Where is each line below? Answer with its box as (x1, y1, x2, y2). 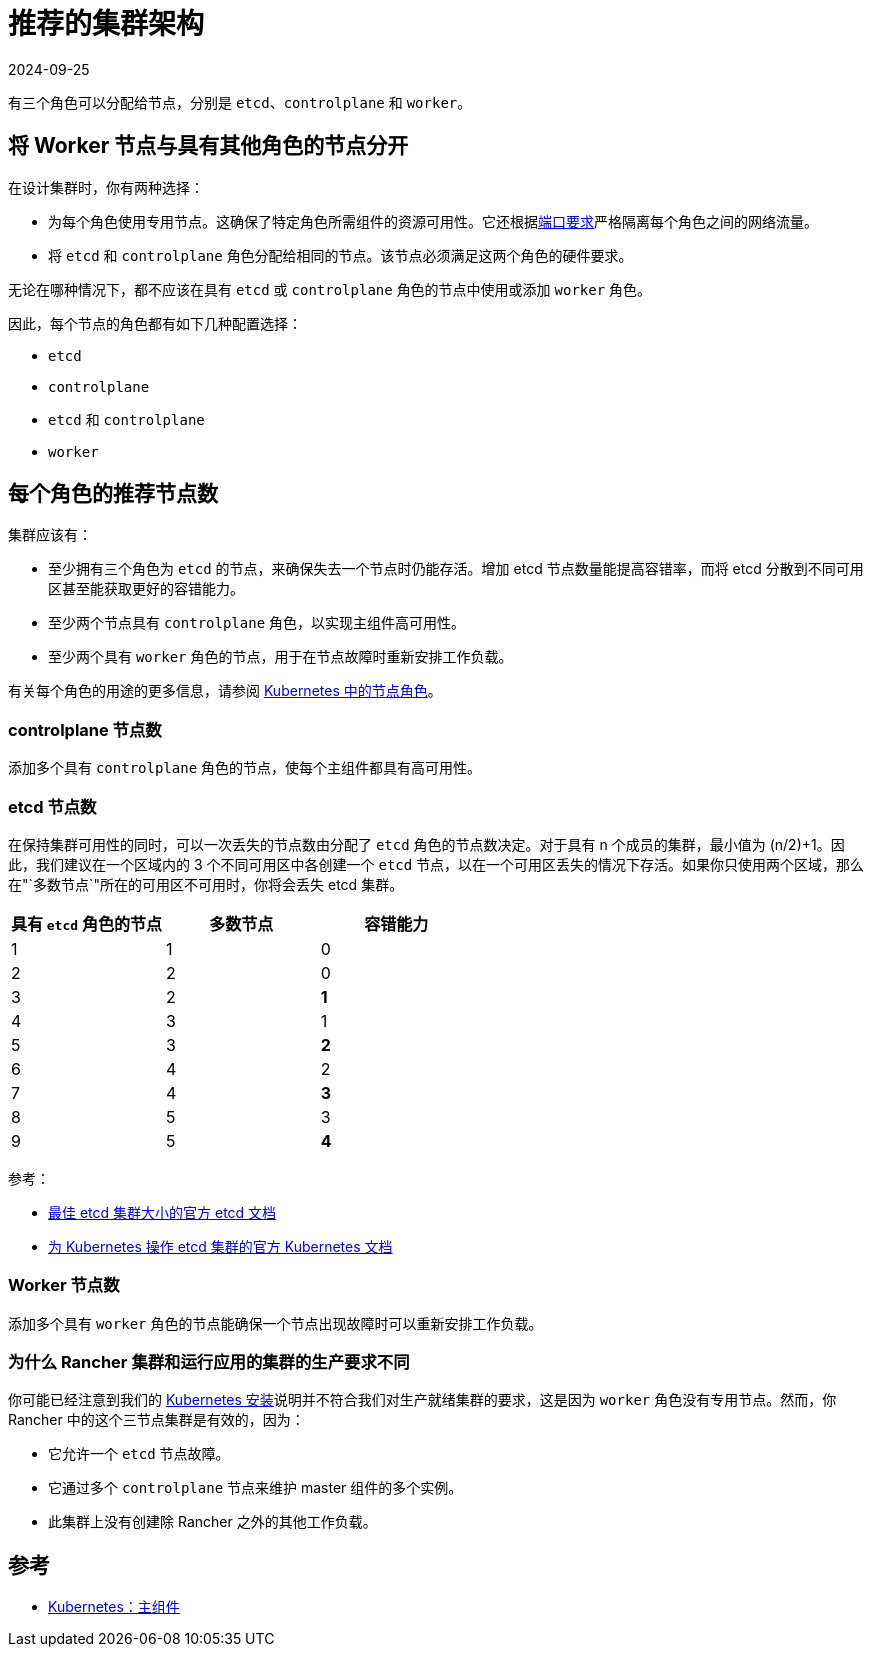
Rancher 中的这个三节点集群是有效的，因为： (8, 1411, 305, 1429)
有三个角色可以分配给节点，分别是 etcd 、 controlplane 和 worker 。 (8, 93, 472, 111)
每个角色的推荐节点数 (8, 481, 218, 507)
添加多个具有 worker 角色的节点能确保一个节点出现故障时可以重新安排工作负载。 (8, 1314, 543, 1332)
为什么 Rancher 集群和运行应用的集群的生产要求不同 (8, 1352, 410, 1373)
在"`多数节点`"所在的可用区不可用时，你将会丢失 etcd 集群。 (8, 875, 404, 893)
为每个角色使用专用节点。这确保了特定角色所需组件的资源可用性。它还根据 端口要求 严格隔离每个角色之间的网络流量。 (48, 212, 818, 230)
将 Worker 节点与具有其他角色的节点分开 (8, 133, 409, 159)
